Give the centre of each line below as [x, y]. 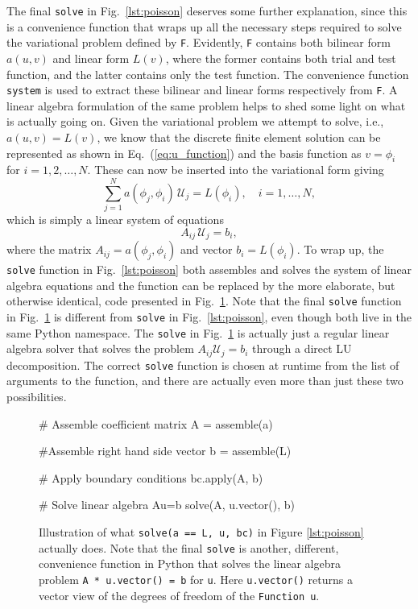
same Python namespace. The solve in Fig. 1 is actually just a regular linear [198, 332]
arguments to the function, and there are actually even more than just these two [205, 381]
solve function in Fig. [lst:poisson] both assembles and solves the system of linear [209, 269]
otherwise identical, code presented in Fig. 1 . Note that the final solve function [204, 301]
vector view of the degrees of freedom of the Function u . [179, 595]
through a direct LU [302, 348]
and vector [206, 249]
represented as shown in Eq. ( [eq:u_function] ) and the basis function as [184, 153]
